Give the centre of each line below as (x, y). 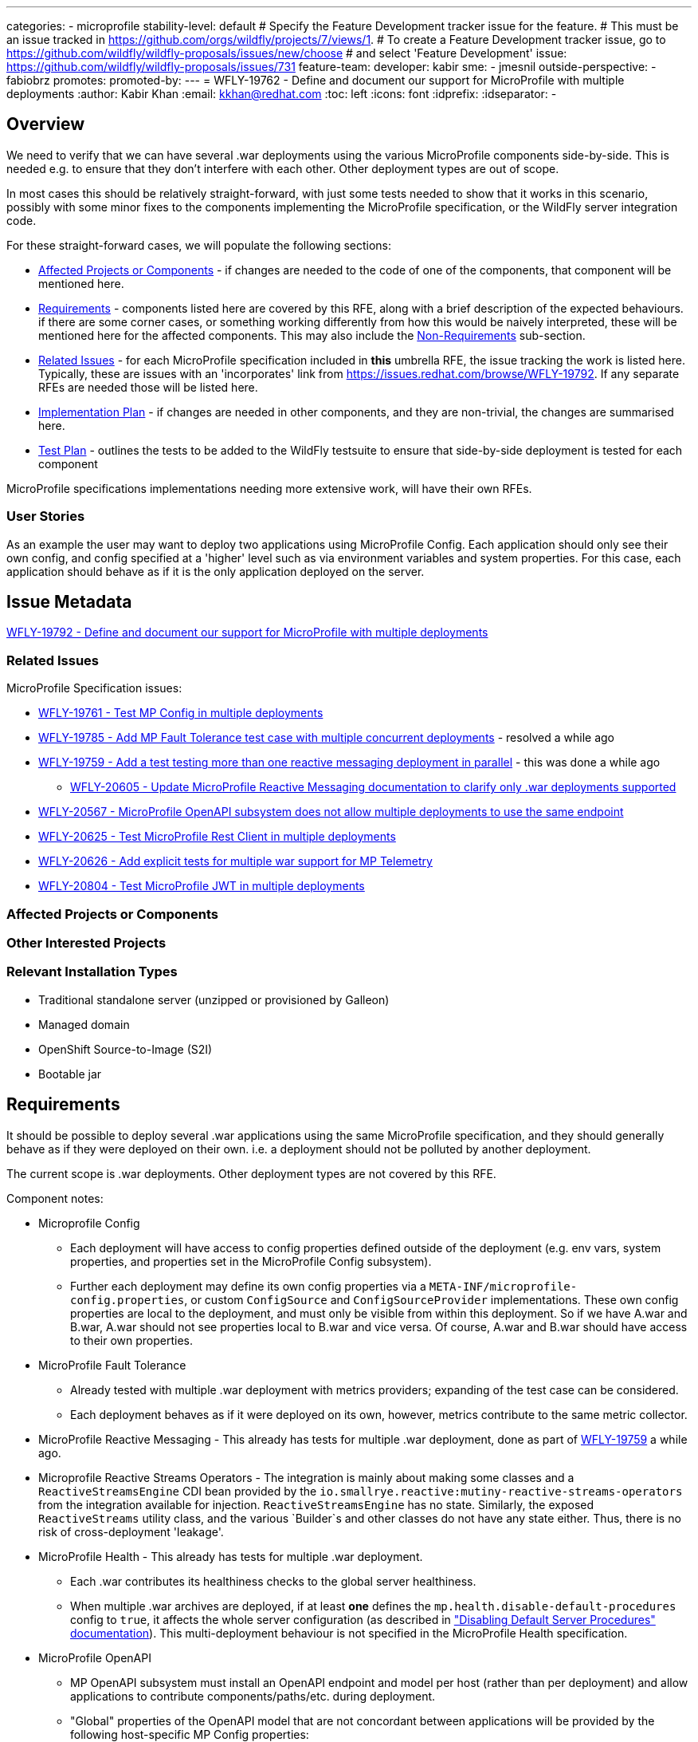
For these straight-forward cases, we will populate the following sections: (199, 245)
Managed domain (84, 1024)
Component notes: (55, 1198)
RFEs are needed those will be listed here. (148, 387)
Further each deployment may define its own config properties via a (248, 1286)
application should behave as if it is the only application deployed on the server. (216, 571)
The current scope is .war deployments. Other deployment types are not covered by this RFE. (251, 1173)
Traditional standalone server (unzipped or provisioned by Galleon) (214, 999)
